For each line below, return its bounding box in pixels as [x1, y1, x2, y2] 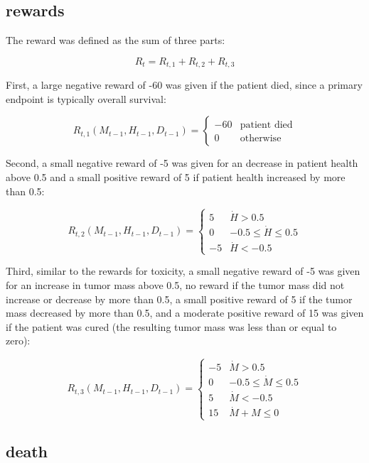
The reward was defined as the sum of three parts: [6, 33, 225, 48]
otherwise [240, 134, 282, 144]
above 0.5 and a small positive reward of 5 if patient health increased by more [6, 170, 346, 185]
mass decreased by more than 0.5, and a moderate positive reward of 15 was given [6, 305, 364, 320]
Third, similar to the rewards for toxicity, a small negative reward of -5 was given [6, 263, 360, 278]
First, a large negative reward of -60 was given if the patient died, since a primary [6, 77, 363, 92]
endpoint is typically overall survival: [6, 91, 166, 106]
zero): [6, 333, 31, 348]
